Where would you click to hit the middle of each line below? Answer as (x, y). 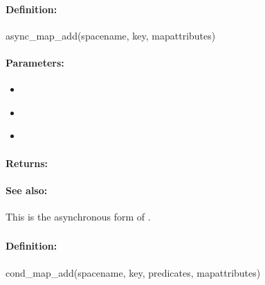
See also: (27, 190)
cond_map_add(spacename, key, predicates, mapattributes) (133, 272)
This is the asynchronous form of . (78, 216)
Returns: (27, 163)
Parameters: (35, 62)
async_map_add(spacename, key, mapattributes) (111, 35)
